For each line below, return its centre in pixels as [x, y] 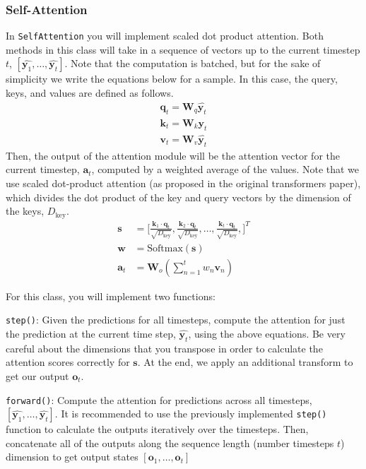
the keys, [25, 211]
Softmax [165, 248]
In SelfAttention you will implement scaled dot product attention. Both [165, 36]
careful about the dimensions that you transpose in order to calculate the [164, 348]
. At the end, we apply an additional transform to [245, 362]
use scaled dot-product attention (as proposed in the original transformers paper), [183, 183]
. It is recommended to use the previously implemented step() [191, 414]
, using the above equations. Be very [267, 333]
